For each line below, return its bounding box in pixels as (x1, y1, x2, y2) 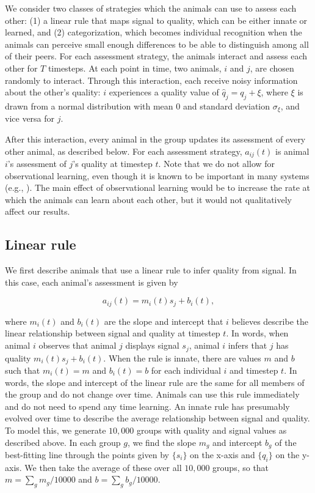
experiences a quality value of (109, 86, 219, 98)
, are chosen (250, 61, 294, 74)
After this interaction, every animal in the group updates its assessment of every (5, 133, 306, 145)
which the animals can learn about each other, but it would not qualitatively (5, 193, 292, 206)
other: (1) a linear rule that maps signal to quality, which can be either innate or (5, 13, 308, 26)
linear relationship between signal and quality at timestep (5, 327, 220, 339)
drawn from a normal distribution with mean (5, 99, 173, 112)
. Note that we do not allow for (158, 157, 275, 170)
